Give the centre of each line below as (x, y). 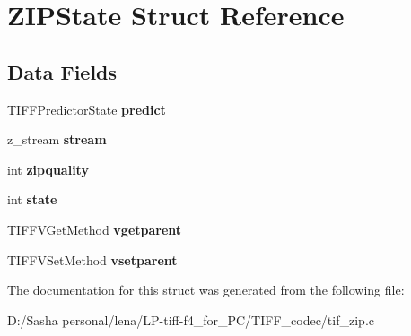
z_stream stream (57, 139)
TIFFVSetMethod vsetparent (92, 259)
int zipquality (48, 169)
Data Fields (62, 71)
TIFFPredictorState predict (87, 109)
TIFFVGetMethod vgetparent (95, 229)
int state (32, 199)
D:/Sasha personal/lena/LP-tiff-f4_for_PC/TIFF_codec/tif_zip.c (191, 319)
